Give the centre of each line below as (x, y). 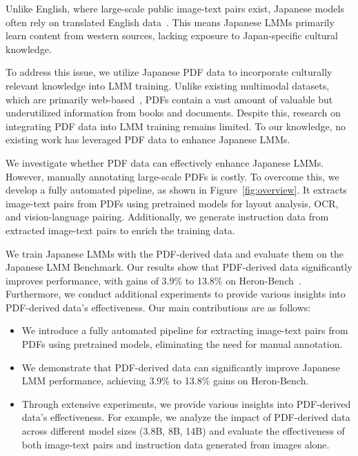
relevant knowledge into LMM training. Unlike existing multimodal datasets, (168, 85)
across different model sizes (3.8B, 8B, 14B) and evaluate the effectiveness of (183, 431)
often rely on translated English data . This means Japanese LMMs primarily (170, 22)
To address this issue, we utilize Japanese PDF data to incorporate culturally (169, 72)
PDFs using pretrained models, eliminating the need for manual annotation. (182, 344)
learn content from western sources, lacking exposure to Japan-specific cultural (172, 35)
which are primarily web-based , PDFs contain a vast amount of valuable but (169, 99)
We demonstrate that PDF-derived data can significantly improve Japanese (181, 367)
